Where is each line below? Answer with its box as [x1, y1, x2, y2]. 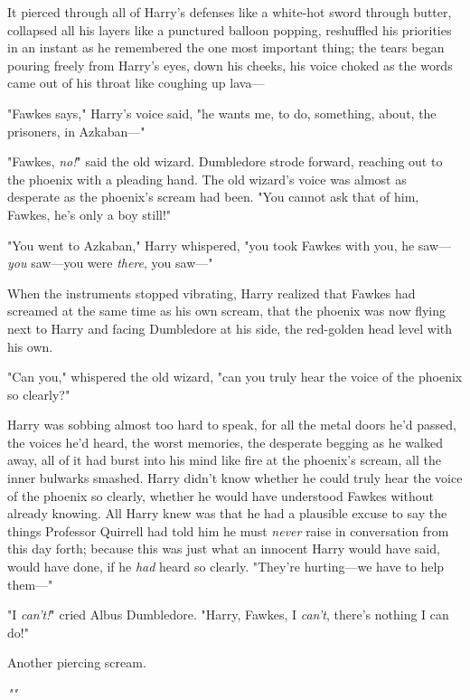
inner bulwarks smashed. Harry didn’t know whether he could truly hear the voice [7, 468, 463, 487]
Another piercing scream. [7, 653, 146, 672]
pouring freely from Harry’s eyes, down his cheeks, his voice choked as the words [7, 55, 453, 74]
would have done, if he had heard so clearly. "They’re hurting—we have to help [7, 557, 445, 576]
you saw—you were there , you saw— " [7, 253, 213, 272]
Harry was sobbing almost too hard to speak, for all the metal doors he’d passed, [7, 415, 456, 434]
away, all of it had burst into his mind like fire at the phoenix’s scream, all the [7, 450, 441, 469]
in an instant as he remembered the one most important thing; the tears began [7, 38, 445, 57]
